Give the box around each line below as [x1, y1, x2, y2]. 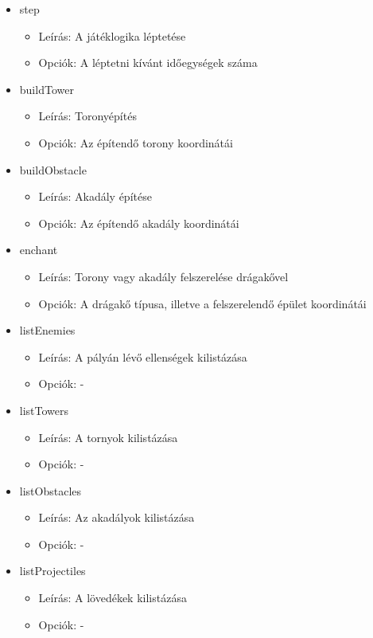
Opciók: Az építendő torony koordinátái [38, 134, 233, 151]
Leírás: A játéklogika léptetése [38, 27, 186, 44]
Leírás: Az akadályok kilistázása [38, 509, 195, 526]
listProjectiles [19, 562, 86, 579]
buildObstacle [19, 161, 87, 178]
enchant [19, 241, 58, 258]
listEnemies [19, 322, 76, 339]
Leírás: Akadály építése [38, 188, 152, 205]
